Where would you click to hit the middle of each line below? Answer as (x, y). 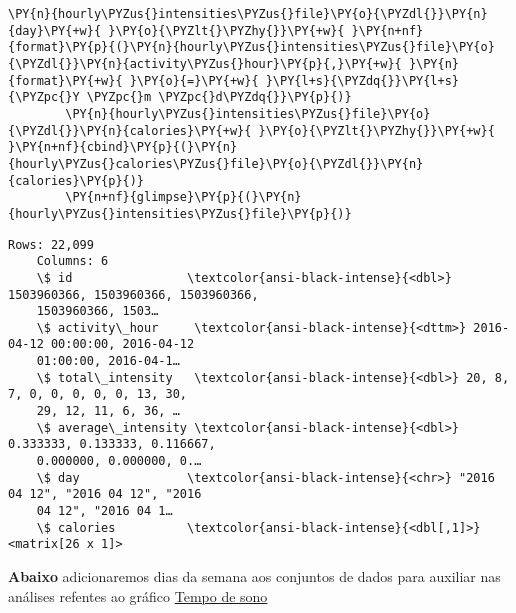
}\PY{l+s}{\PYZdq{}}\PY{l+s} (362, 80)
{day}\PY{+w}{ (55, 30)
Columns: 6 (72, 261)
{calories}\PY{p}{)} (76, 180)
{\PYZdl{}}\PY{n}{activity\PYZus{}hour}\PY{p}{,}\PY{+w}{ (205, 63)
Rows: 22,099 (51, 244)
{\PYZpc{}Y (44, 97)
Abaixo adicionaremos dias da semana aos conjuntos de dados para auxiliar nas (254, 576)
